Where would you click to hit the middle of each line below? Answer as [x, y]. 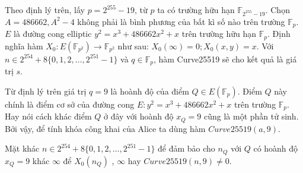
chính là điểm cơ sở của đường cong [70, 104]
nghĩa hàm [24, 45]
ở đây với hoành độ [139, 116]
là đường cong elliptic [53, 34]
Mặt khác [22, 148]
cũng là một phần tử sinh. [251, 116]
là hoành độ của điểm [150, 91]
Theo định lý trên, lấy [45, 10]
